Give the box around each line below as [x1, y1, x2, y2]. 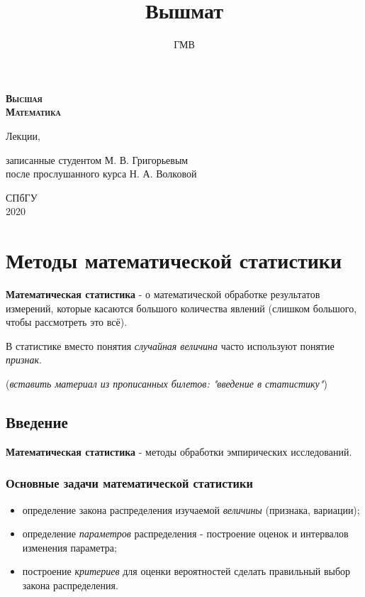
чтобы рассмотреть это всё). [6, 314, 128, 329]
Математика [6, 104, 61, 119]
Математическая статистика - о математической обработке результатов [6, 287, 320, 301]
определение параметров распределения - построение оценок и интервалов [22, 526, 349, 541]
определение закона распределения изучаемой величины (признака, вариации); [22, 502, 360, 517]
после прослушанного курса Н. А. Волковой [6, 166, 197, 181]
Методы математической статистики [6, 246, 342, 275]
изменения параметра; [22, 540, 117, 554]
